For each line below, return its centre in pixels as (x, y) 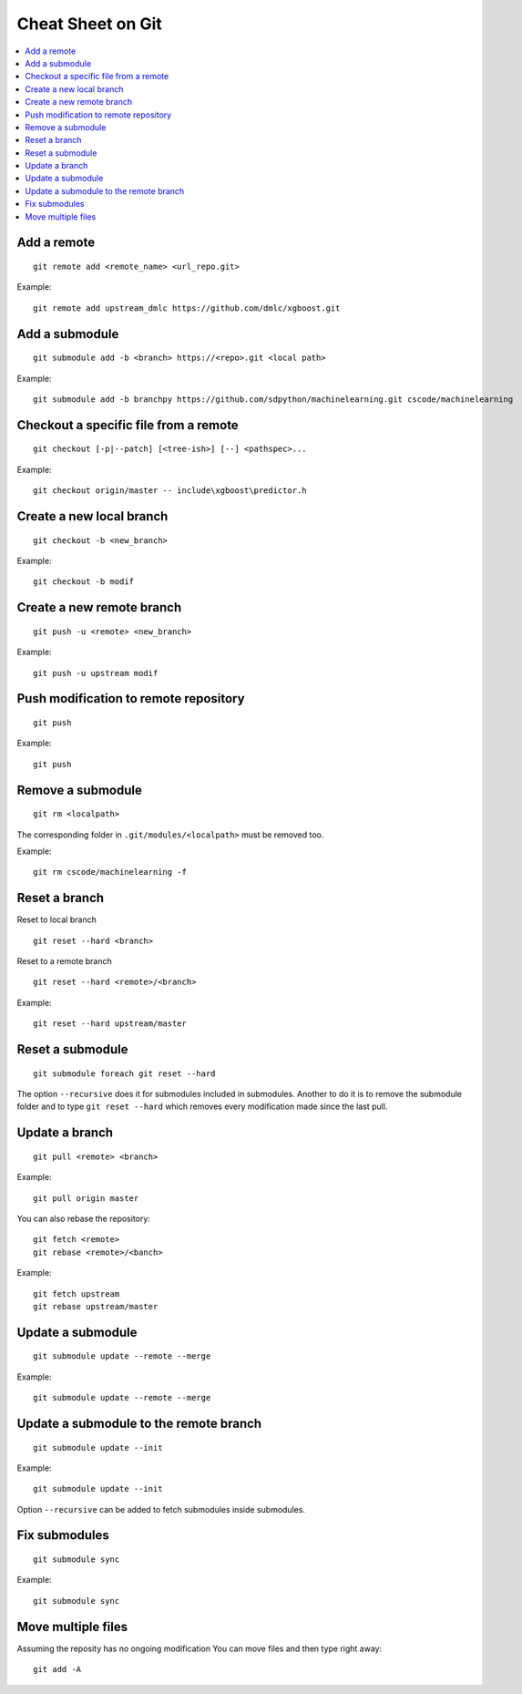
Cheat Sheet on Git (90, 24)
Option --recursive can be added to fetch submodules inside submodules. (161, 1509)
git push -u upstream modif (96, 673)
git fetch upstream (77, 1294)
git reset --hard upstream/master (110, 1024)
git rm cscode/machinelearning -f (110, 872)
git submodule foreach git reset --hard (124, 1073)
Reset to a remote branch (65, 961)
